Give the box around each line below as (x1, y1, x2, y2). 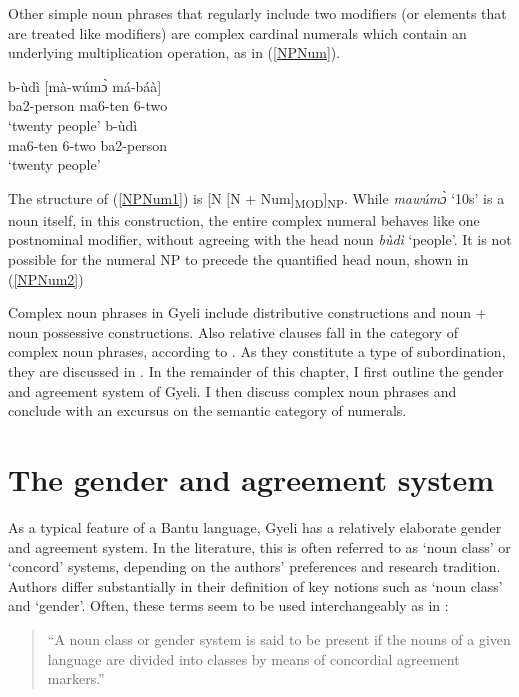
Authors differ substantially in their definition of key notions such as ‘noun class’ (8, 575, 503, 596)
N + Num (230, 187, 291, 208)
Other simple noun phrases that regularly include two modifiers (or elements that (8, 3, 507, 23)
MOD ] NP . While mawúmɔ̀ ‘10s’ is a (294, 187, 505, 211)
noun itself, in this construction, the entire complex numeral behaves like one (8, 209, 480, 230)
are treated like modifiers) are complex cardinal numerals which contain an (8, 22, 467, 43)
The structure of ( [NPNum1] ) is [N (8, 187, 222, 208)
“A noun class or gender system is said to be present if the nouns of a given (47, 628, 511, 649)
